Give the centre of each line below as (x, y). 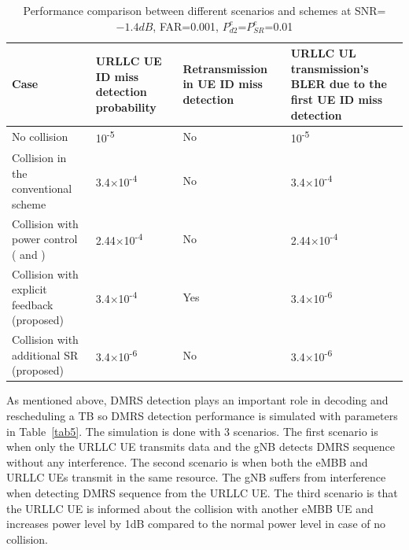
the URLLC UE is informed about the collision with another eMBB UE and (190, 508)
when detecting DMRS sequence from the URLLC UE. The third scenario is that (202, 493)
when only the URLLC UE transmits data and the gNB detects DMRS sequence (201, 447)
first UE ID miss (337, 99)
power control (45, 239)
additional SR (45, 354)
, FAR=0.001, (186, 26)
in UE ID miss (223, 84)
